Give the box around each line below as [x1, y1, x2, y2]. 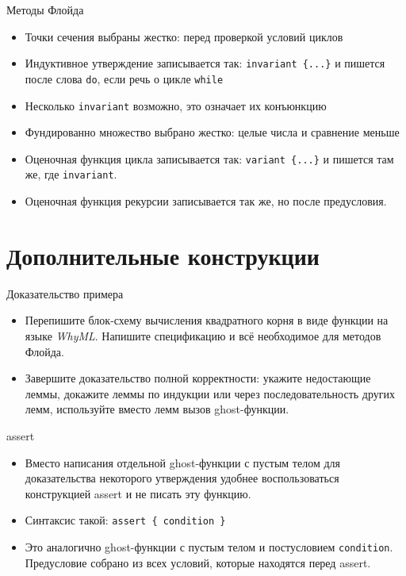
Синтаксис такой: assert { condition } [25, 512, 226, 528]
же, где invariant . [25, 166, 117, 182]
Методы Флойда [6, 2, 84, 17]
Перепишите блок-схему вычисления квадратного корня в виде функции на [25, 312, 389, 328]
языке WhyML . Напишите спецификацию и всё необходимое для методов [25, 327, 381, 344]
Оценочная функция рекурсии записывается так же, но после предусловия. [25, 193, 387, 209]
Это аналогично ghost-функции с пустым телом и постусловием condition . [25, 538, 393, 555]
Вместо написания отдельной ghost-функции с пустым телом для [25, 454, 340, 470]
